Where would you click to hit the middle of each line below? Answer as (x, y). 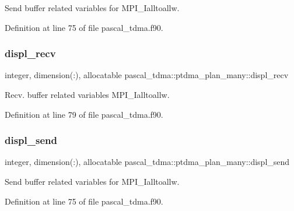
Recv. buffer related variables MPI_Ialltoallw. (87, 94)
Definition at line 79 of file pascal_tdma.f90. (84, 114)
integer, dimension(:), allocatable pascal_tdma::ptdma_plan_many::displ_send (147, 162)
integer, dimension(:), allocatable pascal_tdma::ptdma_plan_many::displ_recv (147, 75)
